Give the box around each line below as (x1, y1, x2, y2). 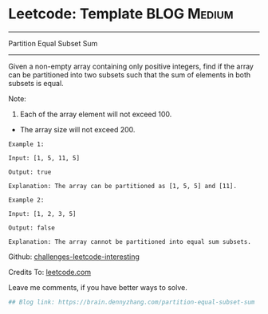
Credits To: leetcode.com (8, 267, 92, 277)
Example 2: (8, 196, 45, 204)
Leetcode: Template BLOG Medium (8, 5, 234, 23)
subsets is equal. (8, 78, 64, 88)
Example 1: (8, 140, 45, 148)
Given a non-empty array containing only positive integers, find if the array (8, 61, 254, 71)
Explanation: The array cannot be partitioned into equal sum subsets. (8, 237, 251, 245)
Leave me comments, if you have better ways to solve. (8, 282, 187, 292)
